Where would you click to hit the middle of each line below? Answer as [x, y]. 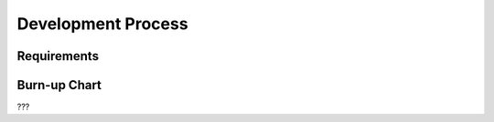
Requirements [58, 56]
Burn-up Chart [59, 85]
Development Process [102, 24]
